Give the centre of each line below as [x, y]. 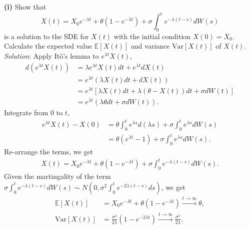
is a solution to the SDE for [46, 36]
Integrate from [26, 112]
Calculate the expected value [48, 46]
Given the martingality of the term [57, 176]
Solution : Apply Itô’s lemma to [51, 56]
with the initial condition [152, 36]
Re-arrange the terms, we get [49, 152]
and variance [150, 46]
